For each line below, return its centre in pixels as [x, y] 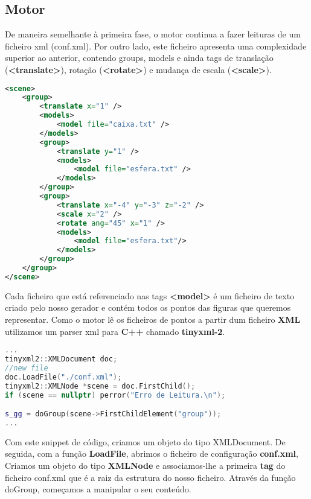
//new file [27, 368]
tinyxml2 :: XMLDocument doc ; [61, 359]
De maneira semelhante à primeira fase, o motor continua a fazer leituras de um [153, 34]
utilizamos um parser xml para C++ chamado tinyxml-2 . [115, 331]
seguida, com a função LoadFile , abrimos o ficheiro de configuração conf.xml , [152, 453]
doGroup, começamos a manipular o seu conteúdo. [98, 489]
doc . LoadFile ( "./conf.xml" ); [63, 377]
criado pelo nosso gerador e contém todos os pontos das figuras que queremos [148, 307]
